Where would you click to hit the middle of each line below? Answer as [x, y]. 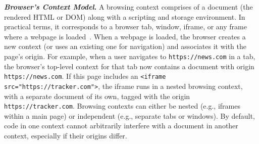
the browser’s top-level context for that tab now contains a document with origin [129, 66]
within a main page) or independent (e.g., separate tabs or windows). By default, [129, 115]
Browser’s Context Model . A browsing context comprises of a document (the [128, 7]
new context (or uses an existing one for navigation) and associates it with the [125, 46]
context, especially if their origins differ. [66, 135]
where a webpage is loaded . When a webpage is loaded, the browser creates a [125, 36]
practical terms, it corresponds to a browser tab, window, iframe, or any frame [125, 27]
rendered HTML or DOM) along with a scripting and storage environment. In [125, 16]
